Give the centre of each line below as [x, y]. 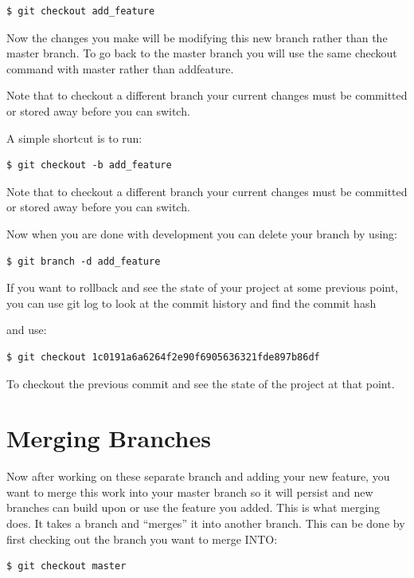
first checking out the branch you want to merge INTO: [142, 539]
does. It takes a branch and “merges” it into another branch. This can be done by [206, 523]
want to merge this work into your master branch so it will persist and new [190, 491]
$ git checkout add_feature [81, 11]
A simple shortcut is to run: [74, 138]
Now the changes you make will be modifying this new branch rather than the [197, 37]
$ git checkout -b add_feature [89, 165]
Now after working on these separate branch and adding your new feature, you [198, 476]
